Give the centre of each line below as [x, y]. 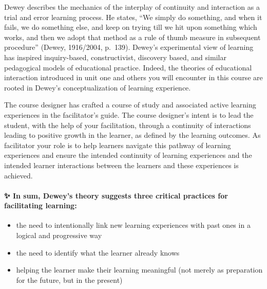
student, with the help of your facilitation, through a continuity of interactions [128, 125]
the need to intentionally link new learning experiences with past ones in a [133, 225]
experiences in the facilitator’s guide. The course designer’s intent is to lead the [129, 114]
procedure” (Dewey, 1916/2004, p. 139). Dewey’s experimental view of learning [129, 47]
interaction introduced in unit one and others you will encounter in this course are [133, 77]
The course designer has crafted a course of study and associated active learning [130, 105]
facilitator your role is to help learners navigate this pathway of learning [118, 145]
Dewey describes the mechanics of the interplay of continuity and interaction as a [132, 7]
